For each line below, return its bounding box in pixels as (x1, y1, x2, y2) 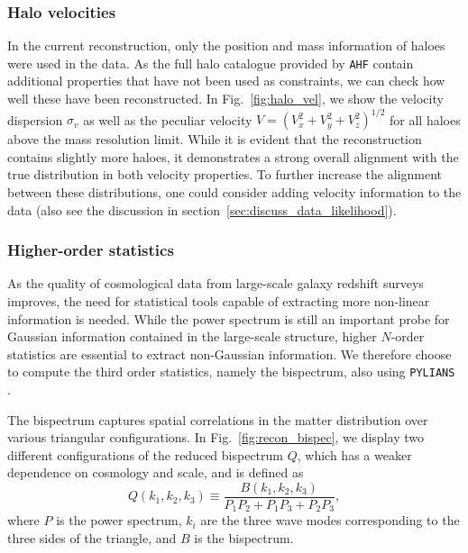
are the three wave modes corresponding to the (200, 511, 460, 530)
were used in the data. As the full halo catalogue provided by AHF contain (7, 53, 414, 72)
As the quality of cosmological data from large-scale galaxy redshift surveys (7, 274, 424, 293)
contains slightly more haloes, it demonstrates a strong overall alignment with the (7, 147, 459, 166)
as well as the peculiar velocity (83, 110, 252, 129)
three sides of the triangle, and (7, 529, 177, 548)
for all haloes (390, 110, 461, 129)
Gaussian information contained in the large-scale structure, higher (7, 327, 377, 346)
